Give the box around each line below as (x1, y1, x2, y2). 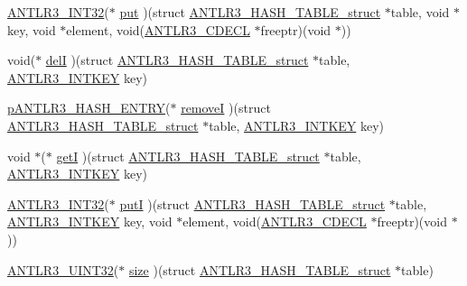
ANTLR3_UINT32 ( (7, 260, 119, 279)
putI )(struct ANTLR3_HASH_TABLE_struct (119, 194, 386, 213)
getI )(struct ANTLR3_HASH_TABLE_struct (56, 146, 320, 165)
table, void (390, 3, 450, 21)
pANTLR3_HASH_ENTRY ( (7, 98, 171, 117)
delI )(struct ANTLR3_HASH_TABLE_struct (45, 51, 309, 69)
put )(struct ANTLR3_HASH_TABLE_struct (119, 3, 381, 21)
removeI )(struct (181, 98, 271, 117)
